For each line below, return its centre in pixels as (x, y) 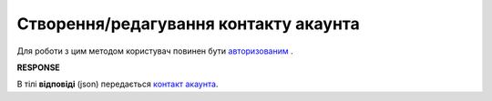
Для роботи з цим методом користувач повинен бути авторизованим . (155, 51)
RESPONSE (39, 67)
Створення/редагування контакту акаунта (188, 24)
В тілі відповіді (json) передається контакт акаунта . (118, 84)
